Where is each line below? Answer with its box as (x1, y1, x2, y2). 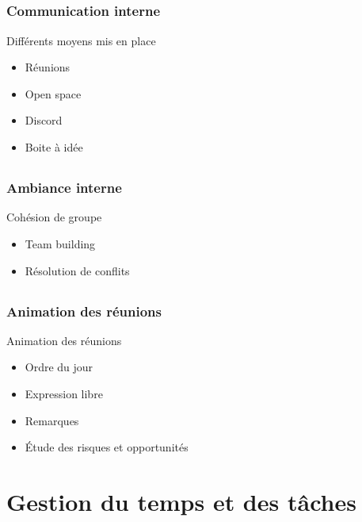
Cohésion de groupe (6, 209, 102, 225)
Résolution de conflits (25, 262, 130, 278)
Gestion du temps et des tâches (6, 485, 356, 517)
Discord (25, 112, 63, 129)
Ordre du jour (25, 359, 93, 375)
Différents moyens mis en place (6, 32, 156, 48)
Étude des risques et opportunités (25, 439, 189, 455)
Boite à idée (25, 139, 83, 155)
